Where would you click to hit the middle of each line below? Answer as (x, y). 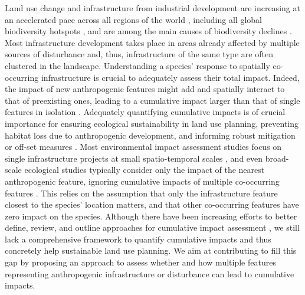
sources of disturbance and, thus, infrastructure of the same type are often (139, 54)
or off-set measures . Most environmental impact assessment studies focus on (143, 147)
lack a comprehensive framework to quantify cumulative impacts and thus (138, 239)
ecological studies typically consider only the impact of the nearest (145, 170)
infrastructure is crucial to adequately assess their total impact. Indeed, (170, 77)
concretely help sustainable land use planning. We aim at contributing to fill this (151, 250)
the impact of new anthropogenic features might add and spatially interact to (145, 89)
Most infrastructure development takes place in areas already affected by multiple (152, 42)
